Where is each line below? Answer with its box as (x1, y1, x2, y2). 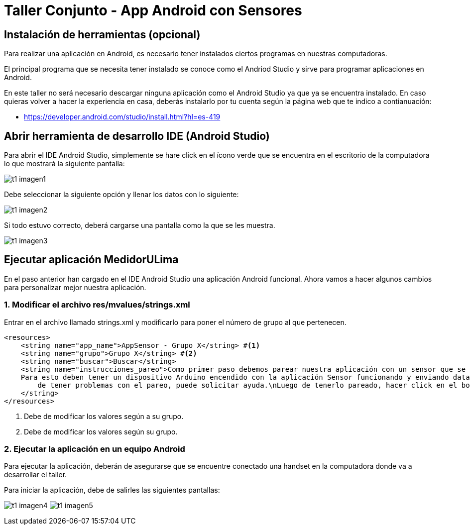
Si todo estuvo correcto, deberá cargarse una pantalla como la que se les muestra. (4, 221, 275, 230)
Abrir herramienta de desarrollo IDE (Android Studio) (4, 129, 270, 142)
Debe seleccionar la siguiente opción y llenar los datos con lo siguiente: (4, 190, 239, 199)
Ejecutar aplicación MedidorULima (4, 253, 179, 266)
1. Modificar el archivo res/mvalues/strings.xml (4, 300, 190, 310)
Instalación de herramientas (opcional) (4, 28, 201, 41)
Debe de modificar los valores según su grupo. (24, 427, 178, 436)
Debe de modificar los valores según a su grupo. (24, 412, 184, 421)
